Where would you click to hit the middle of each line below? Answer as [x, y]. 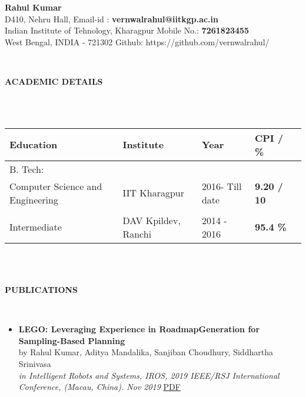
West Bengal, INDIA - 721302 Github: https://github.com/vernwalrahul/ [137, 41]
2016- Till [222, 186]
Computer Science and [56, 186]
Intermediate [36, 227]
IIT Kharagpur [153, 193]
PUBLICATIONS [41, 289]
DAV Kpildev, [152, 220]
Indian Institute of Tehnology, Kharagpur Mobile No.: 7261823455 [127, 30]
